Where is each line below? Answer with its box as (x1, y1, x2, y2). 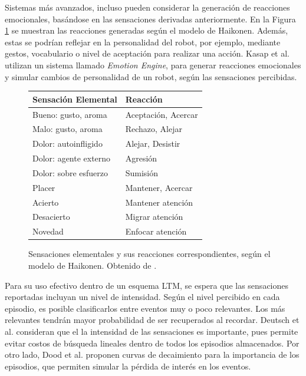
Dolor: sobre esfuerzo (32, 166, 108, 179)
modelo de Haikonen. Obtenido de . (28, 259, 157, 271)
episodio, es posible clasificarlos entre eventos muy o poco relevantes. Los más (5, 302, 285, 314)
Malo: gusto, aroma (32, 123, 103, 135)
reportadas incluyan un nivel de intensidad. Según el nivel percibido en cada (5, 291, 280, 303)
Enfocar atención (125, 225, 187, 238)
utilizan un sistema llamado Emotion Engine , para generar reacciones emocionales (5, 58, 301, 71)
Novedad (32, 225, 64, 238)
